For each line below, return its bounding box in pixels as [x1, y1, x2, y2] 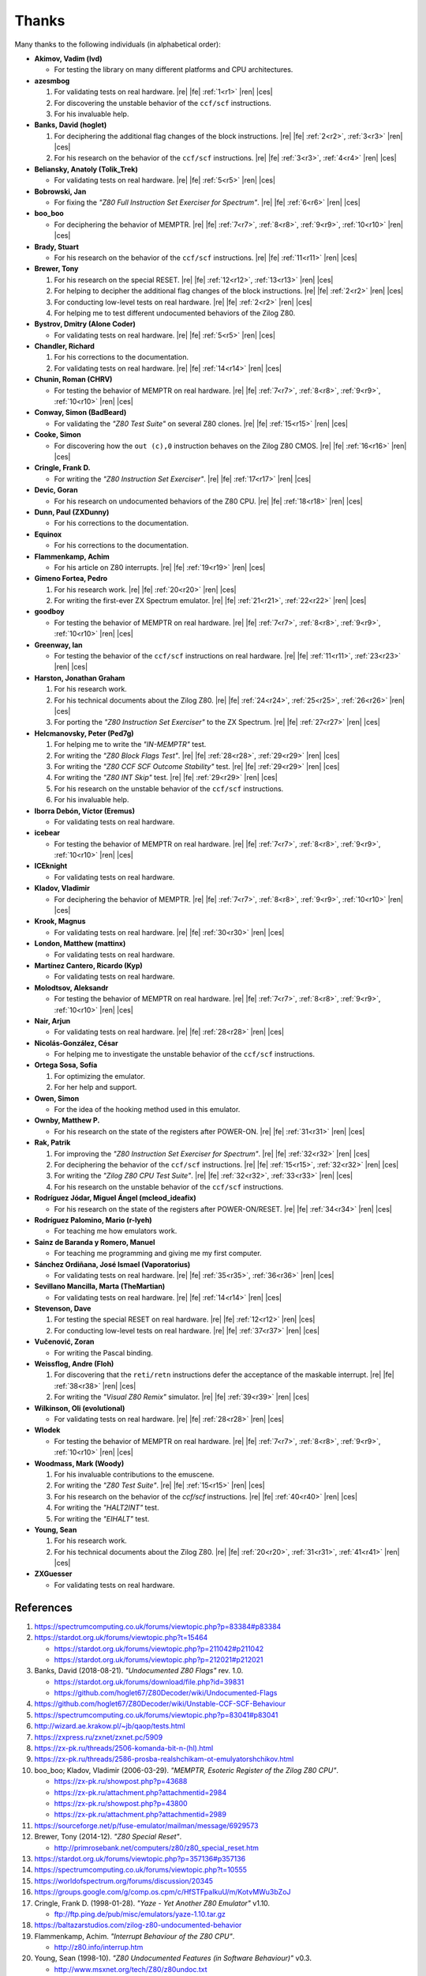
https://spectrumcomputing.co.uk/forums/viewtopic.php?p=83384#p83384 [34, 1621, 282, 1631]
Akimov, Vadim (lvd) [34, 54, 103, 63]
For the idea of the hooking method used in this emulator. [54, 1105, 241, 1114]
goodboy [34, 607, 65, 617]
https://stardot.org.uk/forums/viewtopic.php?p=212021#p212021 [54, 1654, 263, 1664]
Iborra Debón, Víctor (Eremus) [34, 806, 136, 816]
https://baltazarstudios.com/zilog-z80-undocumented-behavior [34, 1921, 242, 1930]
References [14, 1601, 73, 1614]
